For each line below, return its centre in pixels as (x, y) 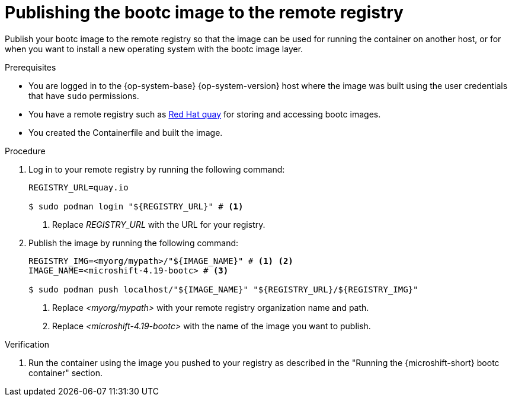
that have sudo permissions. (84, 96)
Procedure (25, 151)
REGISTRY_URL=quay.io (79, 187)
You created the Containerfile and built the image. (126, 132)
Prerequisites (31, 67)
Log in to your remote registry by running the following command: (157, 169)
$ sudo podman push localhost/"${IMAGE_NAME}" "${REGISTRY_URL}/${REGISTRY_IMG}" (223, 289)
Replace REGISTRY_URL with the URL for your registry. (159, 224)
